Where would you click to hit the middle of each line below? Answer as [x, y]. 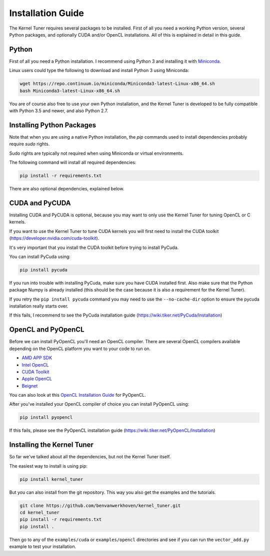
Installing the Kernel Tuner [51, 445]
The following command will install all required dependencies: [73, 162]
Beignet [30, 386]
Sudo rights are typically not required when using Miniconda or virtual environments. [96, 153]
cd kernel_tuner [40, 513]
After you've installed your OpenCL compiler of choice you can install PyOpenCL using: [99, 404]
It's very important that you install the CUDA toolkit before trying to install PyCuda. [94, 247]
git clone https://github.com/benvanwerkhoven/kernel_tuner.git [100, 505]
